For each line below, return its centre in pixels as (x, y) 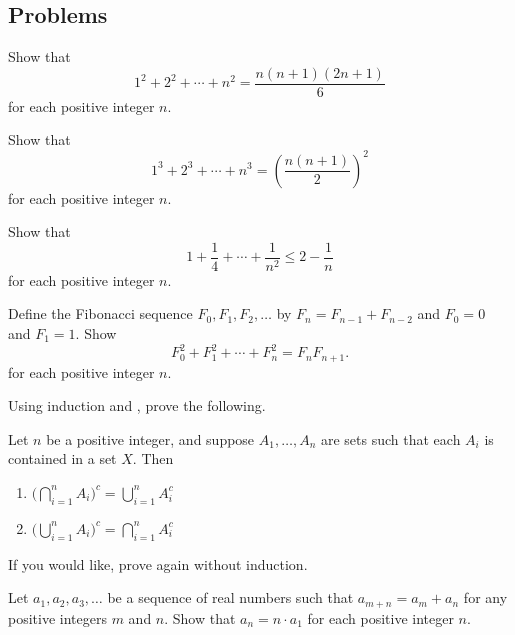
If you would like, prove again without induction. (158, 563)
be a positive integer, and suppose (150, 438)
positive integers (57, 617)
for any (485, 597)
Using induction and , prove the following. (137, 405)
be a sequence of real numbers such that (230, 597)
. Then (153, 458)
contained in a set (62, 458)
